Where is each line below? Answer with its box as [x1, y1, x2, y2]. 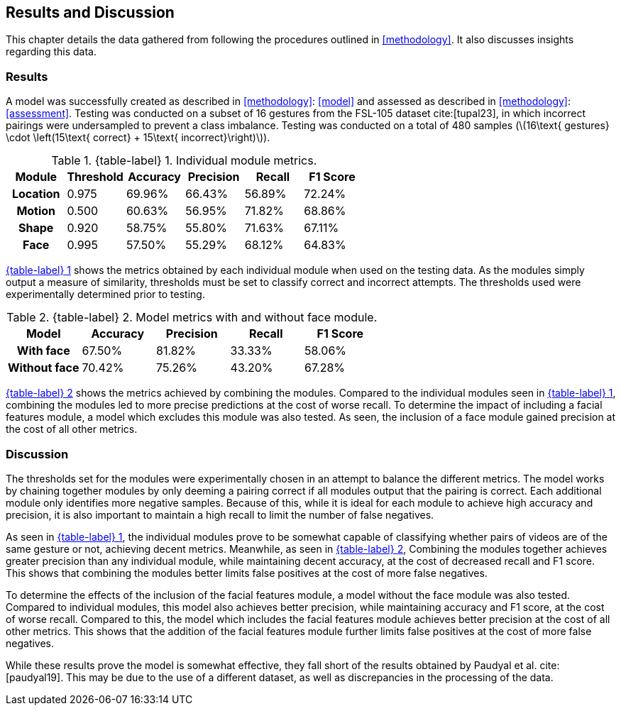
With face [16, 343, 70, 358]
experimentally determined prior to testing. [6, 288, 205, 301]
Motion [16, 204, 56, 219]
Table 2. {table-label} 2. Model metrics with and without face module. [6, 310, 378, 325]
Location [11, 187, 60, 202]
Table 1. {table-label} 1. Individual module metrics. [51, 153, 317, 168]
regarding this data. [6, 45, 97, 58]
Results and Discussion [6, 4, 175, 21]
